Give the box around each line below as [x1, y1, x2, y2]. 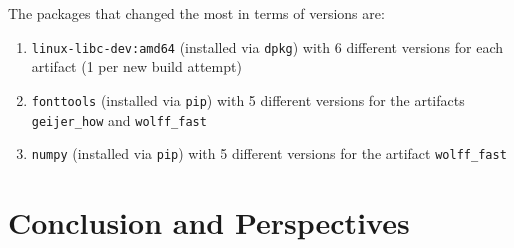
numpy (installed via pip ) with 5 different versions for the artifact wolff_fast [31, 143, 507, 164]
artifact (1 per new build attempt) [31, 56, 242, 77]
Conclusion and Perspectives [8, 202, 410, 242]
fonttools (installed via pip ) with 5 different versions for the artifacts [31, 89, 465, 110]
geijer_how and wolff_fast [31, 109, 207, 130]
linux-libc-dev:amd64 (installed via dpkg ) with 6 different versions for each [31, 36, 504, 57]
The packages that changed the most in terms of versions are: [8, 3, 385, 23]
